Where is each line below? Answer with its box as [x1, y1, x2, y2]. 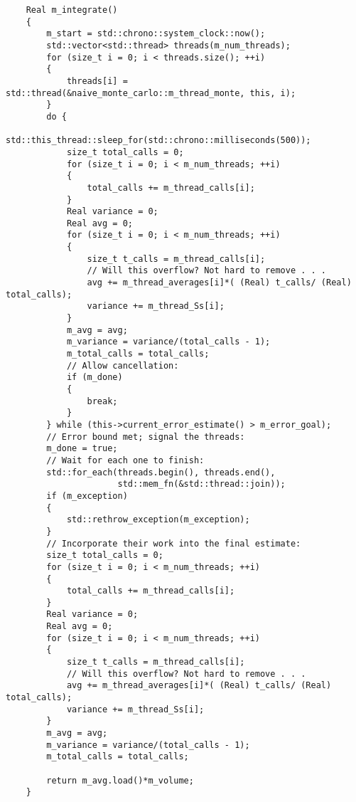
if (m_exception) [46, 490, 128, 501]
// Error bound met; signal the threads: [46, 431, 245, 442]
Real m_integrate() [26, 5, 118, 15]
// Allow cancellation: [66, 360, 179, 371]
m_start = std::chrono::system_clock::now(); [46, 28, 266, 39]
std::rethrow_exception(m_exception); [66, 515, 250, 525]
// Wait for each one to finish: [46, 455, 205, 465]
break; [87, 396, 118, 406]
